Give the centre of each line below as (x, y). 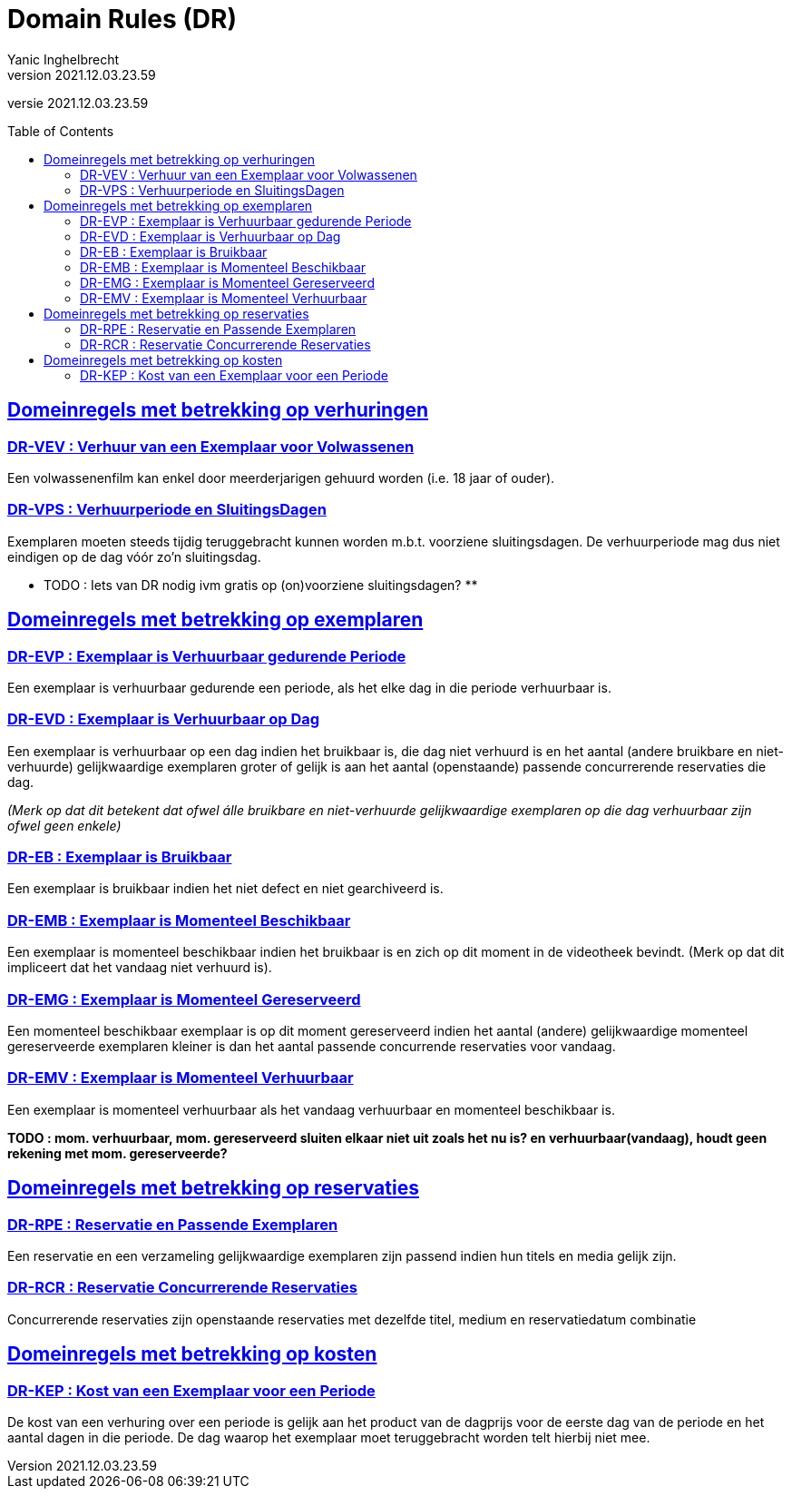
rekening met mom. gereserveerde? (117, 1153)
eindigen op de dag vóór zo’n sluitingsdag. (134, 556)
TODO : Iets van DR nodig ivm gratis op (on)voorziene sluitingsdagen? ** (261, 585)
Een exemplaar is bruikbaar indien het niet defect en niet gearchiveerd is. (225, 889)
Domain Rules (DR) (122, 19)
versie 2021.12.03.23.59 (78, 103)
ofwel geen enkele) (64, 825)
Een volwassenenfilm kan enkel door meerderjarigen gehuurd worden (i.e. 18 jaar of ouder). (281, 477)
